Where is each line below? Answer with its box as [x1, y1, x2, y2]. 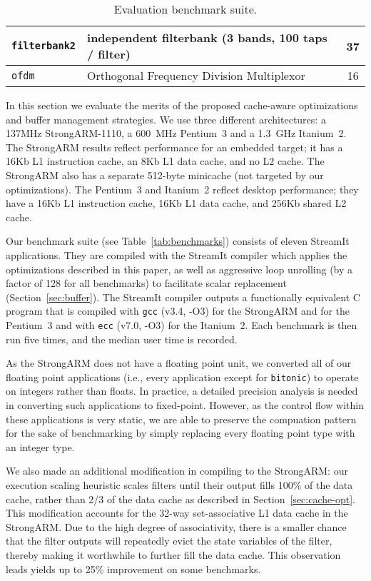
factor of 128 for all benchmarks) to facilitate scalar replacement [6, 276, 287, 290]
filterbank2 [11, 40, 76, 51]
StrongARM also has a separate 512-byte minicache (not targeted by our [6, 167, 324, 182]
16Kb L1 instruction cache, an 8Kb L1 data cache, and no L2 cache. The [6, 153, 325, 168]
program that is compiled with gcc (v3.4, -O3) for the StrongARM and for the [6, 303, 350, 318]
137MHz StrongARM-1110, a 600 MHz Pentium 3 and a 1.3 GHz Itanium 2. [6, 126, 347, 141]
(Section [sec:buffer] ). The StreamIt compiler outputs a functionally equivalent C [6, 289, 360, 304]
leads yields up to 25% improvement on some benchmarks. [6, 561, 261, 576]
